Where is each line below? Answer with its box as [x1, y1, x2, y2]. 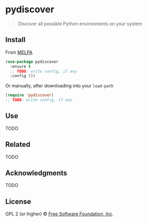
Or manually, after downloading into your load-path [5, 83, 114, 89]
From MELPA [5, 49, 33, 55]
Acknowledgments [5, 169, 68, 178]
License [5, 197, 31, 206]
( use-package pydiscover [5, 59, 59, 64]
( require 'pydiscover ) [5, 92, 54, 98]
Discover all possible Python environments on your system [17, 21, 142, 27]
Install [5, 35, 26, 44]
